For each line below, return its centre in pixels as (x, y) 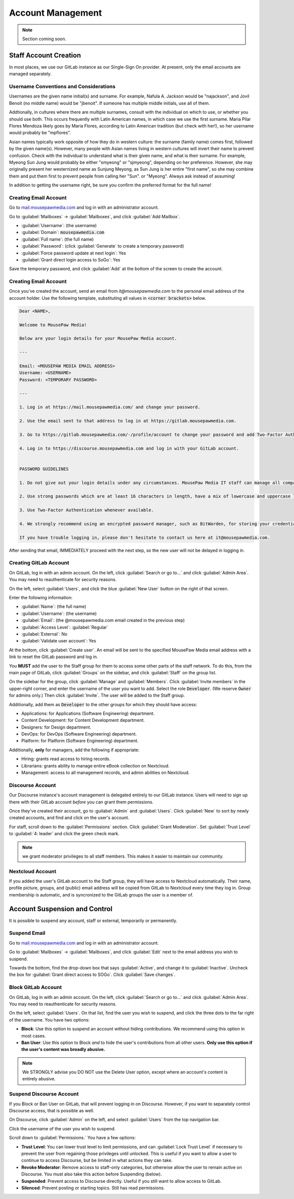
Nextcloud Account (33, 871)
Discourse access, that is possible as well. (52, 1110)
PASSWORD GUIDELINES (44, 469)
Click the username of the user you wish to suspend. (62, 1128)
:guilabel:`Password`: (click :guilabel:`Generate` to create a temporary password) (103, 246)
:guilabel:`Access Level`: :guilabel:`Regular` (65, 627)
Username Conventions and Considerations (62, 87)
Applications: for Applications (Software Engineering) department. (88, 713)
